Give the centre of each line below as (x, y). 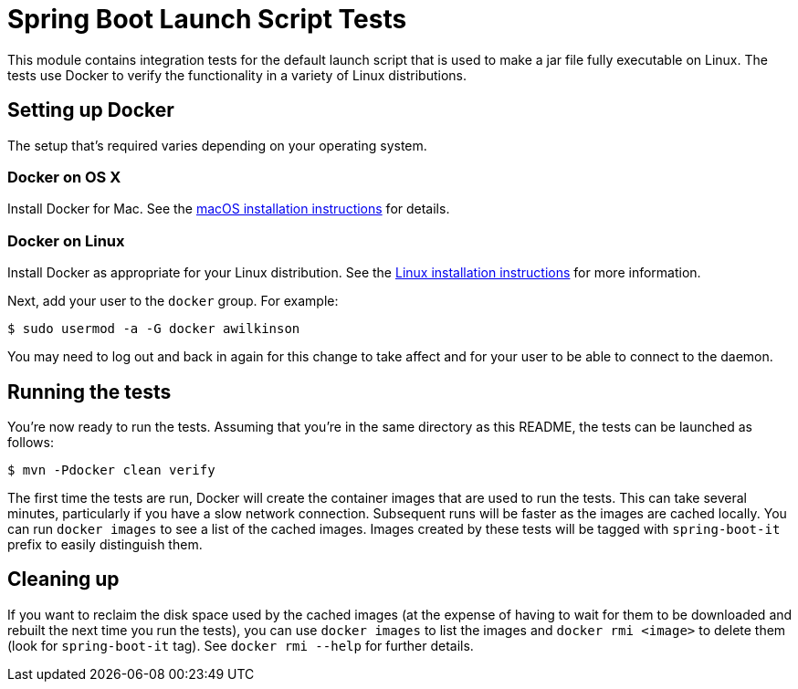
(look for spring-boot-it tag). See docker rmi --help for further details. (241, 645)
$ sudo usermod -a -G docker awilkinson (154, 329)
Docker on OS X (64, 177)
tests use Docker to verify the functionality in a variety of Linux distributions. (237, 75)
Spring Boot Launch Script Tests (207, 19)
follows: (31, 442)
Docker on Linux (66, 240)
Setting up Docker (91, 110)
